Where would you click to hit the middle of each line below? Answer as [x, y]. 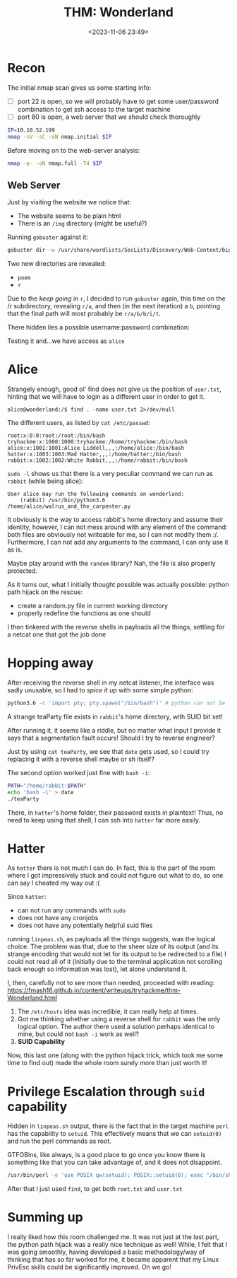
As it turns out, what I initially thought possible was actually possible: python [118, 585]
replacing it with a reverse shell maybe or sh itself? [81, 759]
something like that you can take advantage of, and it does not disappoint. [115, 1162]
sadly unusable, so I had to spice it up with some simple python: [101, 690]
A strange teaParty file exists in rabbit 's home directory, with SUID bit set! [115, 716]
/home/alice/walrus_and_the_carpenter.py [69, 506]
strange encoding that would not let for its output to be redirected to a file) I [117, 954]
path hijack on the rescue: [45, 592]
